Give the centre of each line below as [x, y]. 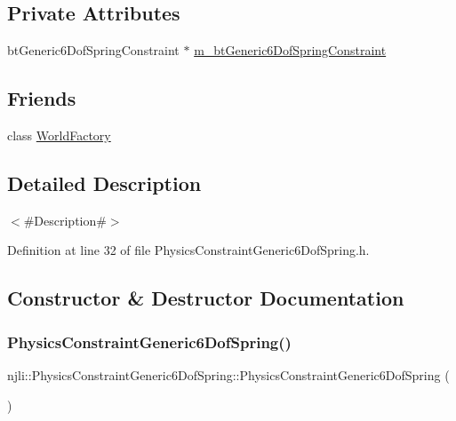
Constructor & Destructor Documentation [206, 298]
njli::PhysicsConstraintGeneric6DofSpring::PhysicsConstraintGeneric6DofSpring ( [228, 374]
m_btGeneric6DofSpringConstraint [290, 50]
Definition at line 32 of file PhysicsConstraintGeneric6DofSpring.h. [188, 250]
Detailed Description [104, 183]
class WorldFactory [59, 135]
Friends [42, 98]
